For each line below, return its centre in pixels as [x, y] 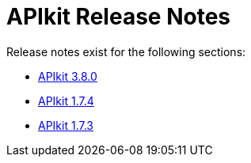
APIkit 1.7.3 [66, 125]
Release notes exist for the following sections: [126, 51]
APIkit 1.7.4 [66, 100]
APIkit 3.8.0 [68, 76]
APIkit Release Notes [118, 17]
